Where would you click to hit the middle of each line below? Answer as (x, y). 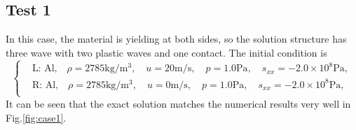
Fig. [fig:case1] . (36, 117)
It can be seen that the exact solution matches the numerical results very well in (178, 103)
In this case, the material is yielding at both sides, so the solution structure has (176, 39)
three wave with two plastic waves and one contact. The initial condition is (166, 52)
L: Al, (44, 69)
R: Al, (45, 85)
